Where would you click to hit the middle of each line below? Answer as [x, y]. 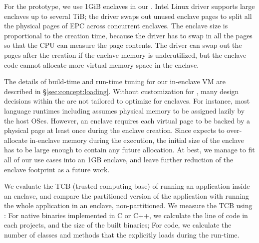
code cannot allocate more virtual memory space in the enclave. [102, 64]
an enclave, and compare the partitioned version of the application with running [127, 195]
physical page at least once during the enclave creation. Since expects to [114, 130]
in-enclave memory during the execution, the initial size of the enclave [137, 140]
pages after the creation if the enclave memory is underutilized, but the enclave [125, 55]
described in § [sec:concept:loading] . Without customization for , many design [122, 91]
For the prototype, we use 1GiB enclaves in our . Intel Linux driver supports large [129, 6]
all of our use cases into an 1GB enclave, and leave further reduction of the [119, 159]
